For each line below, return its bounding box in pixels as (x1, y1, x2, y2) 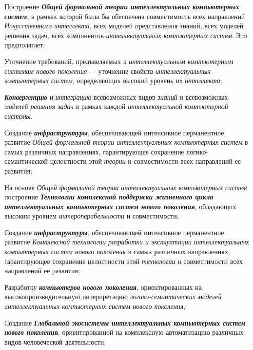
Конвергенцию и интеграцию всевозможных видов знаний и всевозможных (4, 91, 228, 102)
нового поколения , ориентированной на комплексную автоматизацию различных (4, 327, 244, 337)
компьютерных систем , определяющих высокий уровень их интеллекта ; (4, 75, 222, 86)
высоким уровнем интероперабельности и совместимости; (4, 211, 179, 221)
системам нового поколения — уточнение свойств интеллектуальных (4, 66, 211, 76)
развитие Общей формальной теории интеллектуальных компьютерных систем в (4, 137, 248, 147)
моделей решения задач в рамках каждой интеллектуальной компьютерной (4, 101, 228, 111)
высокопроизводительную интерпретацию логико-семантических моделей (4, 291, 222, 302)
